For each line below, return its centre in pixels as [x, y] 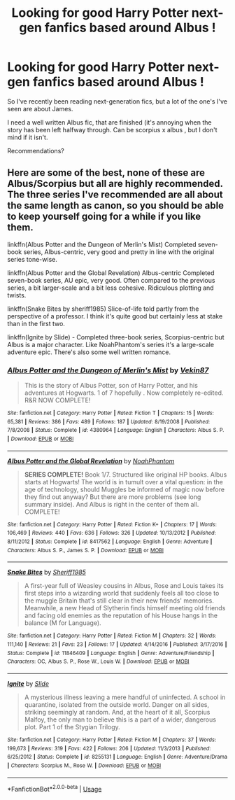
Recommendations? [36, 150]
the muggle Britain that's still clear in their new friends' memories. [119, 601]
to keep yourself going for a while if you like [104, 217]
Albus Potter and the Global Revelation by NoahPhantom [91, 461]
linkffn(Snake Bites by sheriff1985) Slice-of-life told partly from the [103, 309]
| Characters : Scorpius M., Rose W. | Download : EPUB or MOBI [84, 765]
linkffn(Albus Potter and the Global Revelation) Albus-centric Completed [111, 273]
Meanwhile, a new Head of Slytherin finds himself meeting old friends [125, 608]
